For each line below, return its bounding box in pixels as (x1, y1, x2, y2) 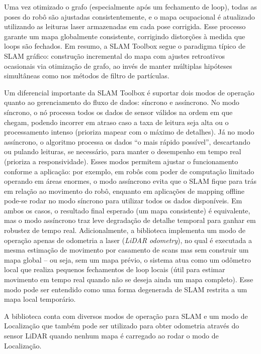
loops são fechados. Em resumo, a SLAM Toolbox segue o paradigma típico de (4, 41, 245, 51)
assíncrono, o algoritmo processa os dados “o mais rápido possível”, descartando (4, 136, 250, 147)
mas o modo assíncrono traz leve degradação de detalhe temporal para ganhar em (4, 215, 256, 225)
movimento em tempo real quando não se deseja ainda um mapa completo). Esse (4, 274, 253, 285)
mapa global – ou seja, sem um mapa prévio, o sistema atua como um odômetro (4, 254, 251, 265)
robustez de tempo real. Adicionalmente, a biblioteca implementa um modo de (4, 225, 246, 235)
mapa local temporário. (4, 294, 76, 304)
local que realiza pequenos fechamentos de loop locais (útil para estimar (4, 264, 225, 275)
